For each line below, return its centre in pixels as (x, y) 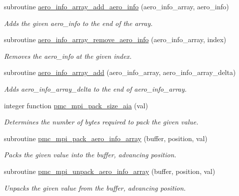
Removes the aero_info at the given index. (68, 56)
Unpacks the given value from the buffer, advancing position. (95, 187)
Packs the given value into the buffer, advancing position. (90, 155)
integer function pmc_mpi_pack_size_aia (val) (76, 105)
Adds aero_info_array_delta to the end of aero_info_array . (95, 88)
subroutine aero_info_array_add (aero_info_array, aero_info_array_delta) (120, 72)
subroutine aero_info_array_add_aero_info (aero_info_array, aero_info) (117, 6)
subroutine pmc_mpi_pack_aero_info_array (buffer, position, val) (106, 138)
